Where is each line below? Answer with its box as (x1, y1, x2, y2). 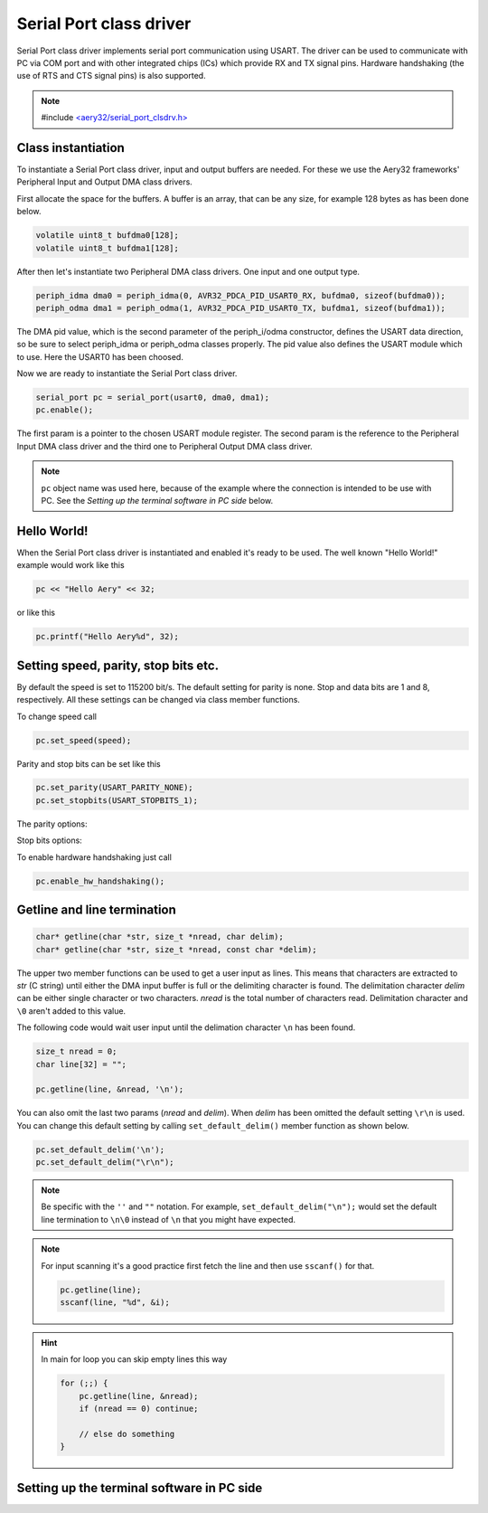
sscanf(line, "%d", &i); (60, 1297, 171, 1307)
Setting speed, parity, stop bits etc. (16, 657, 220, 673)
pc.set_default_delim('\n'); (35, 1144, 165, 1155)
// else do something (79, 1429, 175, 1439)
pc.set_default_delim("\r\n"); (35, 1158, 175, 1168)
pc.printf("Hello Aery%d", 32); (35, 631, 180, 642)
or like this (16, 607, 56, 619)
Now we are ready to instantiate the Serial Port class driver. (16, 368, 238, 379)
